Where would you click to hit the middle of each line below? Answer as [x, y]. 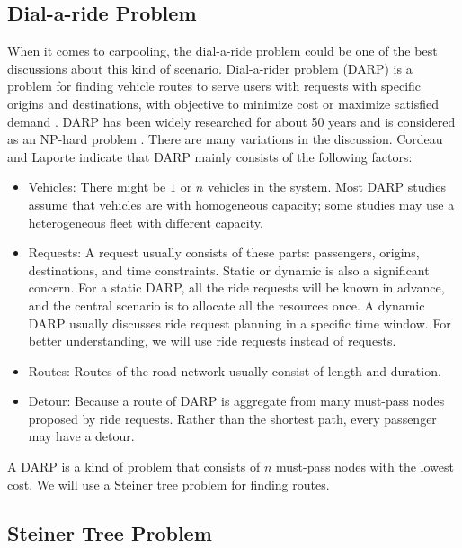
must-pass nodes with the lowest [365, 467]
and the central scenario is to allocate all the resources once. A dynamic [227, 305]
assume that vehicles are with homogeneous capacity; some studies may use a [241, 204]
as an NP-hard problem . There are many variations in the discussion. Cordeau [225, 139]
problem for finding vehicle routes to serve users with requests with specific [214, 86]
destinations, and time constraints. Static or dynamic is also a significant [229, 270]
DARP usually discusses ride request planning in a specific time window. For [240, 323]
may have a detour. [81, 436]
